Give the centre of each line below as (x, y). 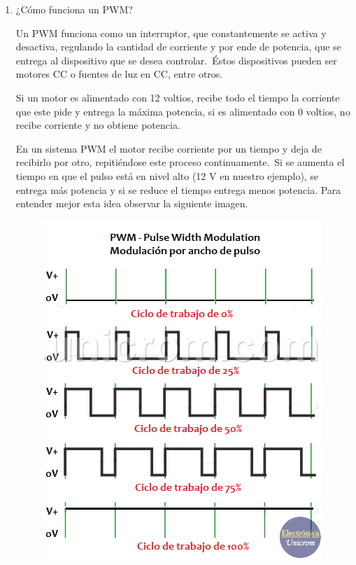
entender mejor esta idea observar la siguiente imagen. (132, 203)
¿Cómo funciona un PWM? (74, 9)
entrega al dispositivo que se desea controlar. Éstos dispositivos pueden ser (176, 60)
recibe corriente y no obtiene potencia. (98, 125)
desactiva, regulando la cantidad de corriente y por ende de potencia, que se (178, 47)
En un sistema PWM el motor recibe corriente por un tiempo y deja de (169, 148)
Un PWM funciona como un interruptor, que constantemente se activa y (171, 33)
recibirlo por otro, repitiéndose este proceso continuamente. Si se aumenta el (180, 162)
